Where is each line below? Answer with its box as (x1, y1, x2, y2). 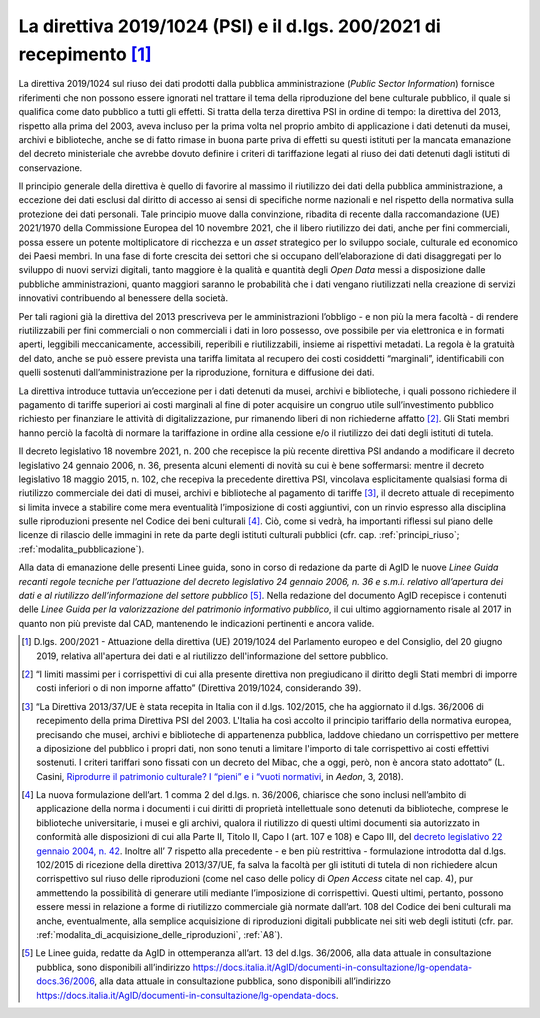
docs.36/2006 (36, 975, 95, 987)
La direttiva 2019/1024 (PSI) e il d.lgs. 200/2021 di (18, 15, 442, 37)
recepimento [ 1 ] (18, 43, 152, 65)
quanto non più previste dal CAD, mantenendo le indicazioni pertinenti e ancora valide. (18, 617, 375, 629)
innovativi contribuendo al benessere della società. (18, 292, 229, 304)
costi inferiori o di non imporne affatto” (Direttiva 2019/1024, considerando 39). (36, 682, 362, 694)
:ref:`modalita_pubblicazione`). (18, 543, 145, 555)
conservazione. (18, 161, 83, 174)
